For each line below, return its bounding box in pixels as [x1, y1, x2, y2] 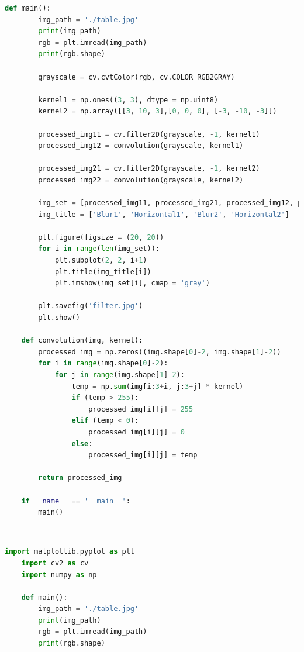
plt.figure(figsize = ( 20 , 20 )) [38, 233, 164, 242]
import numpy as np [21, 570, 97, 579]
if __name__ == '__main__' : [21, 496, 130, 505]
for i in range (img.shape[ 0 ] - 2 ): [38, 359, 168, 368]
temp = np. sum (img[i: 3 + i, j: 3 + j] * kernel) [71, 382, 244, 391]
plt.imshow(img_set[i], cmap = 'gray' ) [54, 279, 210, 288]
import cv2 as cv [21, 558, 89, 567]
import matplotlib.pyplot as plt [5, 547, 134, 556]
